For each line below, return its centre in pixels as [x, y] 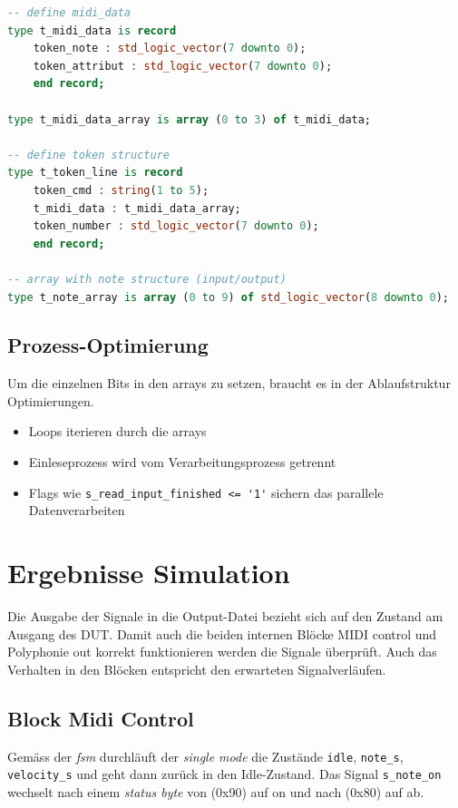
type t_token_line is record [95, 173]
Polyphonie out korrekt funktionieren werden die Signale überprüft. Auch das [222, 652]
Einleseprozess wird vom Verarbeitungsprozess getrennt [182, 462]
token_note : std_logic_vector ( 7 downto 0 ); [170, 49]
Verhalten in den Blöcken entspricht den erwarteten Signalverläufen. [197, 669]
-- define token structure [88, 155]
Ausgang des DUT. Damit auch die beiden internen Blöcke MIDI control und [222, 633]
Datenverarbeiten [77, 510]
